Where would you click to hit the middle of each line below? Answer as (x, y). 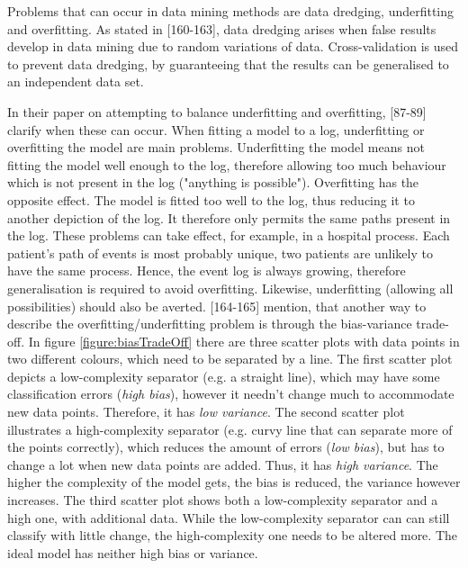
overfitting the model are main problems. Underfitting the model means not (216, 147)
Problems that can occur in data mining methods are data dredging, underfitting (231, 11)
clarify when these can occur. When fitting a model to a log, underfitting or (216, 129)
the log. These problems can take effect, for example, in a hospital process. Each (229, 235)
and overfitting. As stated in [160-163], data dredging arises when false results (222, 28)
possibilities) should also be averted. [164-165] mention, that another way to (217, 306)
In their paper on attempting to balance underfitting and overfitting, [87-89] (217, 111)
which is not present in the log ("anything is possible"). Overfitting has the (213, 182)
